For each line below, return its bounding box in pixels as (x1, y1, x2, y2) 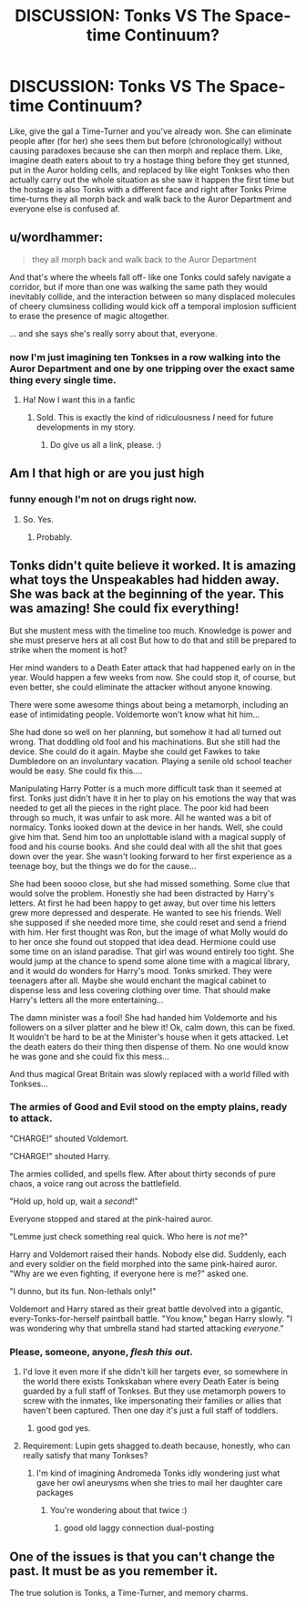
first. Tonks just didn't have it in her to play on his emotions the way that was (9, 793, 297, 803)
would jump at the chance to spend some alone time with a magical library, (9, 955, 291, 967)
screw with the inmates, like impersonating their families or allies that (22, 1395, 282, 1406)
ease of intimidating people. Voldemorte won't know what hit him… (9, 709, 260, 720)
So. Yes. (22, 513, 55, 524)
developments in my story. (36, 421, 137, 433)
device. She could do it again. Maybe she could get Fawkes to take (9, 745, 260, 757)
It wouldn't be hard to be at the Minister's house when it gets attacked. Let (9, 1032, 289, 1042)
